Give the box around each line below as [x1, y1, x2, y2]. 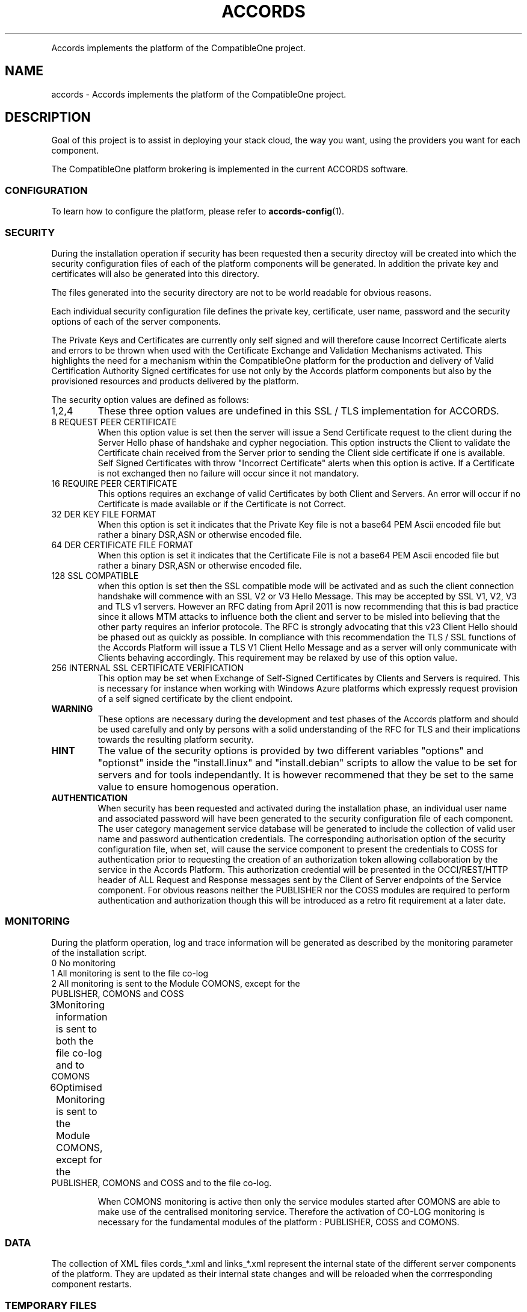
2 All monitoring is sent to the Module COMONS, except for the [51, 978, 300, 989]
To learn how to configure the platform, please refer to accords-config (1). [51, 206, 344, 217]
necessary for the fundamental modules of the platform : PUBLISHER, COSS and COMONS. [97, 1216, 460, 1227]
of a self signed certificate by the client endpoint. [97, 693, 293, 704]
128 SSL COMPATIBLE [51, 570, 139, 581]
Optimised [56, 1081, 102, 1093]
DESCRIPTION [5, 110, 91, 125]
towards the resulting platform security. [97, 734, 254, 745]
